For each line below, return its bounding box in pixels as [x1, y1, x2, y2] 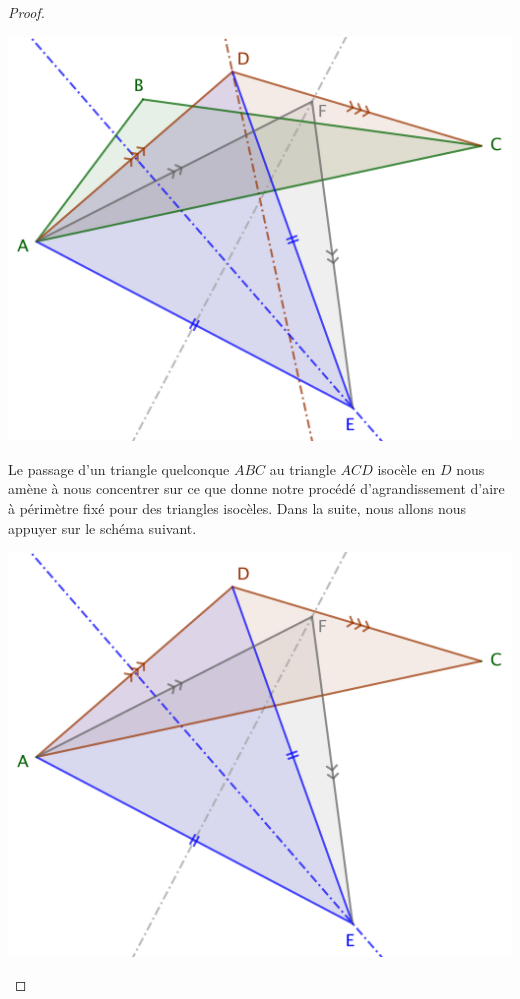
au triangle [269, 458, 336, 479]
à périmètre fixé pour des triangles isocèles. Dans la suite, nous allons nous [8, 497, 466, 518]
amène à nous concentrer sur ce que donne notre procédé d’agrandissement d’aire [8, 478, 505, 499]
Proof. [8, 2, 45, 22]
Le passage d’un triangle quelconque [8, 458, 230, 479]
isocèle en [377, 458, 436, 479]
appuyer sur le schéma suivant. [8, 517, 197, 538]
